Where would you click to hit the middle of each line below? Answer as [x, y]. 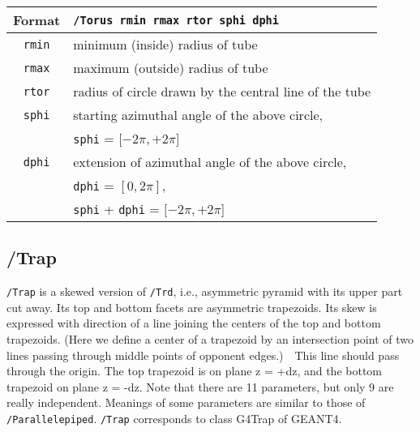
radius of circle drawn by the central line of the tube [222, 91]
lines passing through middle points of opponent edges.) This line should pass [203, 355]
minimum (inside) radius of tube [165, 44]
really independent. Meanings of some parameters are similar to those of [186, 402]
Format [37, 20]
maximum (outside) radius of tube [171, 68]
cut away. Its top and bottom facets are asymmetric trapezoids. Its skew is [192, 307]
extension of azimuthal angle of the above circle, [210, 162]
